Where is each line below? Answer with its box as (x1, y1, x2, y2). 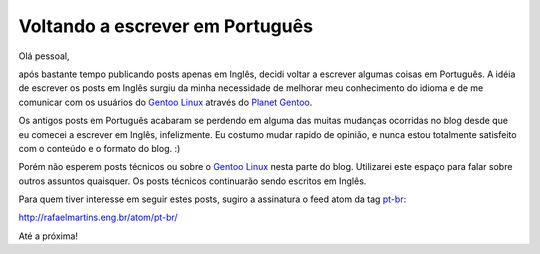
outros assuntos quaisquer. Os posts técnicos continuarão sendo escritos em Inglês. (18, 175, 367, 187)
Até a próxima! (18, 230, 79, 242)
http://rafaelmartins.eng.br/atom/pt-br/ (18, 211, 179, 224)
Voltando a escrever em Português (18, 15, 314, 37)
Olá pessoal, (18, 50, 70, 62)
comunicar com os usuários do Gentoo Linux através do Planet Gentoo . (18, 96, 313, 108)
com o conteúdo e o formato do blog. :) (18, 142, 181, 154)
